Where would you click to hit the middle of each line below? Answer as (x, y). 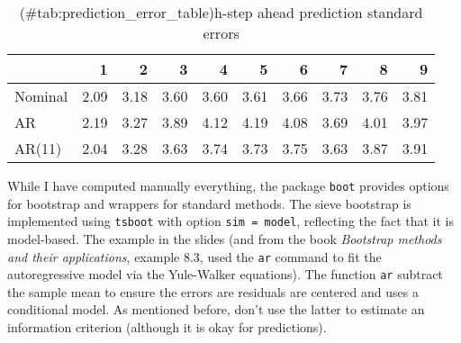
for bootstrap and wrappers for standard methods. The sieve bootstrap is (209, 203)
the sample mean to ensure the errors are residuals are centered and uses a (213, 291)
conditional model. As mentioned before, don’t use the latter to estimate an (216, 309)
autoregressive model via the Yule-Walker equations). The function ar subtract (225, 274)
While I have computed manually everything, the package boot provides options (228, 185)
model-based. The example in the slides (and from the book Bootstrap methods (225, 238)
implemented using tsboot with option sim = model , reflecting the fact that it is (231, 221)
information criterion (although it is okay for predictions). (167, 327)
